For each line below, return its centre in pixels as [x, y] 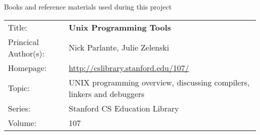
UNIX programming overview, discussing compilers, [159, 82]
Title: [18, 27]
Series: [19, 108]
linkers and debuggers [106, 93]
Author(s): [26, 53]
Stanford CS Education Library [124, 108]
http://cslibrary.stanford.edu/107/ [129, 67]
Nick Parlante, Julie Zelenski [119, 47]
